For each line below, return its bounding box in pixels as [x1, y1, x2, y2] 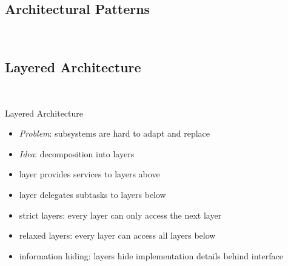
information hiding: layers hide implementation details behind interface [19, 249, 283, 262]
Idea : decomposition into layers [19, 147, 135, 160]
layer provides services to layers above [19, 168, 160, 180]
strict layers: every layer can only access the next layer [19, 208, 222, 221]
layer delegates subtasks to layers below [19, 188, 166, 200]
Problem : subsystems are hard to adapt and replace [19, 127, 210, 140]
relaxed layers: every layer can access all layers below [19, 229, 216, 242]
